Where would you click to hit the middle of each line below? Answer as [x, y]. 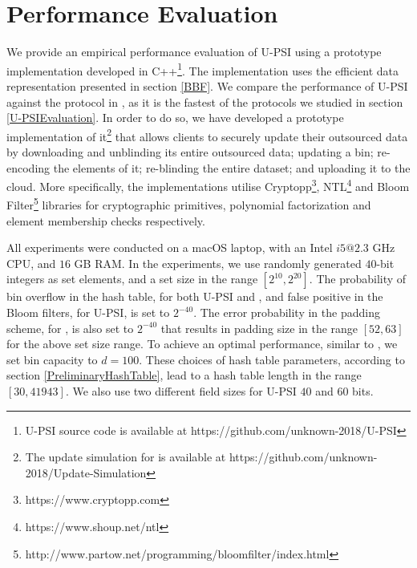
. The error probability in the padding [287, 312]
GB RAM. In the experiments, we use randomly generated [218, 263]
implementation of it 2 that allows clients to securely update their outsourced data [207, 135]
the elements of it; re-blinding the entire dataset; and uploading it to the [232, 167]
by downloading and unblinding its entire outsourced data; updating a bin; [190, 152]
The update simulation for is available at [126, 457]
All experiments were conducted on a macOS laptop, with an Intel [170, 247]
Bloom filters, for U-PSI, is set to [88, 312]
